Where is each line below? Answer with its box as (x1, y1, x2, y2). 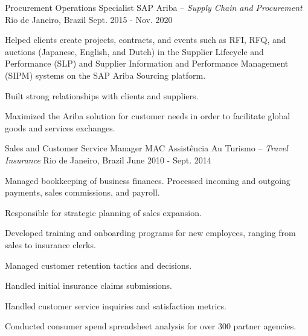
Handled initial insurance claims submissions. (5, 279, 173, 292)
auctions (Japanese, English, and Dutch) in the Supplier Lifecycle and (5, 45, 264, 58)
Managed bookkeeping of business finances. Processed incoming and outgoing (5, 174, 290, 186)
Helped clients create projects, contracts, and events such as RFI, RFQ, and (5, 33, 286, 46)
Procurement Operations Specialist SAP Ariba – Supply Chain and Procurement (5, 1, 303, 13)
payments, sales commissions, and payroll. (5, 186, 160, 199)
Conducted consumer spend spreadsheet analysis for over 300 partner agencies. (5, 320, 297, 332)
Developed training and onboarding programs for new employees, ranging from (5, 226, 296, 239)
